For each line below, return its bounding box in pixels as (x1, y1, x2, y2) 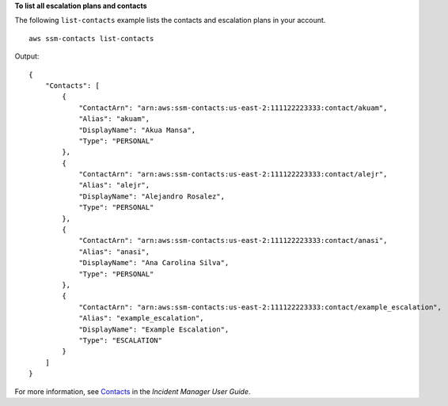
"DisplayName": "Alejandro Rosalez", (78, 192, 226, 201)
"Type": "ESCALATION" (78, 336, 162, 344)
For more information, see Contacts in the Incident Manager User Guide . (14, 386, 251, 396)
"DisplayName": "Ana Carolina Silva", (78, 258, 230, 268)
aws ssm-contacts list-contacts (28, 34, 154, 43)
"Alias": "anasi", (78, 247, 150, 256)
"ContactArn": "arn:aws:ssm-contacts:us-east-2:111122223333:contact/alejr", (78, 170, 388, 179)
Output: (14, 51, 40, 61)
